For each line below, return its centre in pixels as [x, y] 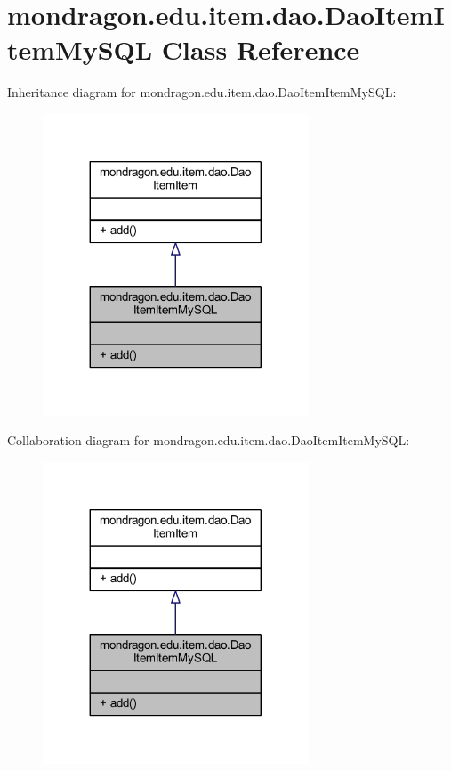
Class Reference [261, 49]
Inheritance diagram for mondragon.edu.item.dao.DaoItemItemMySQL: [202, 92]
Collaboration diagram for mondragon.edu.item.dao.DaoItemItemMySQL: [209, 440]
